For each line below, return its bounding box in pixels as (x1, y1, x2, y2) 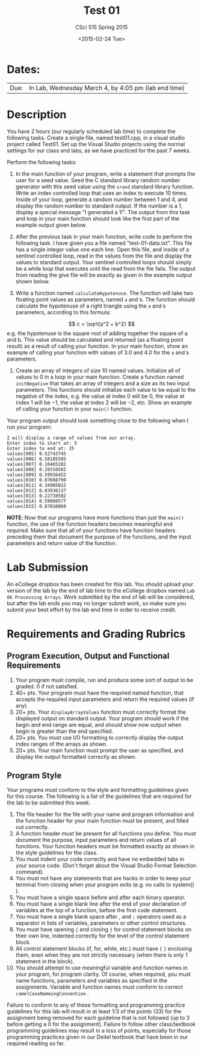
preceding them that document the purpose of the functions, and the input (7, 533, 192, 540)
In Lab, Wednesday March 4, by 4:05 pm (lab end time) (28, 84, 185, 92)
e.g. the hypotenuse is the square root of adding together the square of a (7, 329, 188, 337)
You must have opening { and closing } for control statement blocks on (15, 926, 192, 933)
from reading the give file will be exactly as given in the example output (15, 271, 192, 279)
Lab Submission (7, 560, 89, 574)
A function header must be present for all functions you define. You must (15, 830, 197, 837)
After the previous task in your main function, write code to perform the (15, 233, 193, 240)
